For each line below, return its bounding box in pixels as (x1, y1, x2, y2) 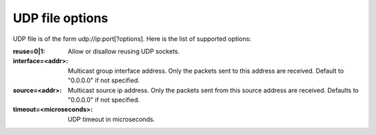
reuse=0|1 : (13, 47, 45, 55)
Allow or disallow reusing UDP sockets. (68, 47, 180, 55)
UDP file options (13, 10, 109, 26)
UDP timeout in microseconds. (68, 115, 155, 123)
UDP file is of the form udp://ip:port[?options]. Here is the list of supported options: (13, 35, 251, 43)
